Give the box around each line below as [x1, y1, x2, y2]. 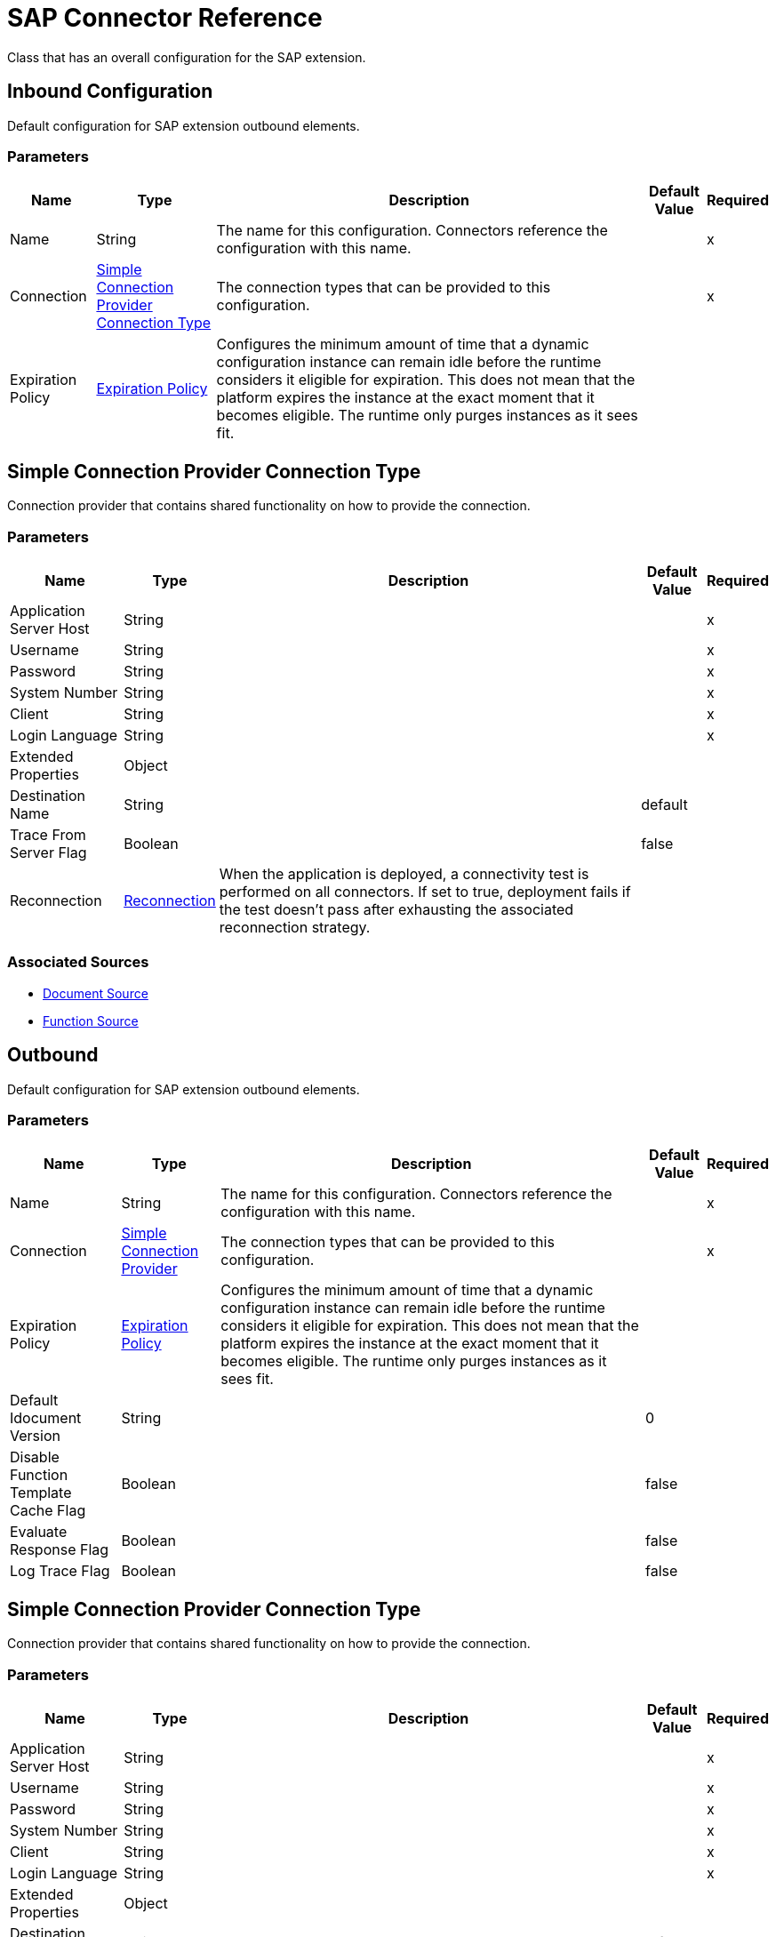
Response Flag [10, 1541, 109, 1559]
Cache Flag [10, 1501, 86, 1520]
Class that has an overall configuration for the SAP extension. [7, 49, 366, 65]
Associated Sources [7, 953, 149, 972]
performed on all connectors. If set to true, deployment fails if [219, 882, 631, 900]
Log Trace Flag [10, 1562, 110, 1581]
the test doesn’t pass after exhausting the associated [219, 900, 574, 918]
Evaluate [10, 1523, 68, 1541]
